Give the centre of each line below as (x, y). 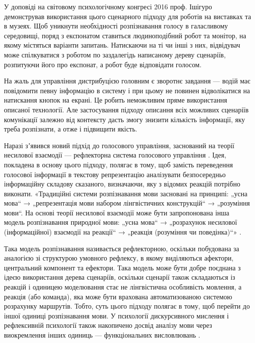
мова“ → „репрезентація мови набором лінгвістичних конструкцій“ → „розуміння (127, 203)
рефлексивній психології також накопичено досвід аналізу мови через (108, 325)
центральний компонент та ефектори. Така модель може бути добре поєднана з (122, 267)
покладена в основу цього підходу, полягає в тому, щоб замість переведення (118, 164)
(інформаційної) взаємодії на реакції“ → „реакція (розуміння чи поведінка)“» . (123, 232)
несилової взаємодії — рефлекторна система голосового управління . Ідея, (115, 155)
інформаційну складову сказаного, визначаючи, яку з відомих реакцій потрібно (122, 184)
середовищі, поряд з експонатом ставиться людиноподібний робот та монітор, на (125, 35)
